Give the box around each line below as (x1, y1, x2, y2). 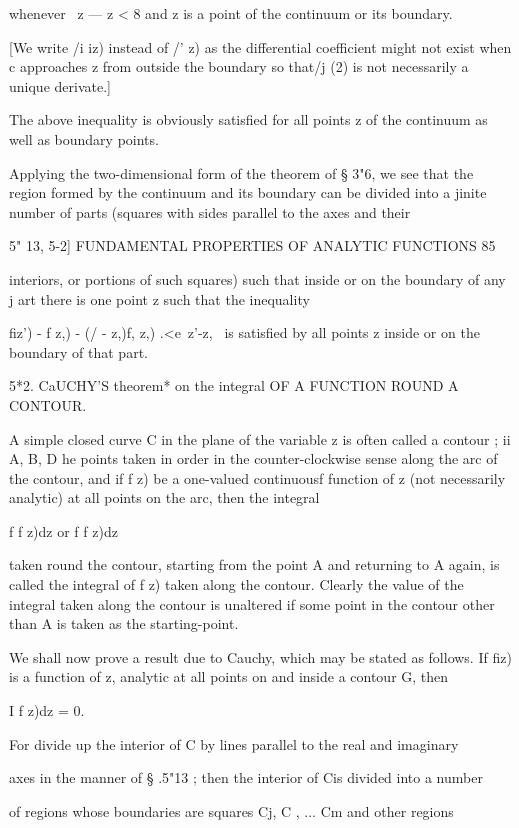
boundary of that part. (9, 341, 148, 362)
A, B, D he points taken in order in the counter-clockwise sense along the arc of (9, 448, 498, 469)
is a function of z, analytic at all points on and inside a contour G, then (9, 666, 449, 687)
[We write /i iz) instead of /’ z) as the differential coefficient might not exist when (9, 36, 512, 57)
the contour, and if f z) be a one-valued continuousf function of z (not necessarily (9, 467, 506, 488)
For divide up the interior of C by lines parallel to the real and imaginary (9, 733, 459, 754)
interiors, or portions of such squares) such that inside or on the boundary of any (9, 268, 506, 289)
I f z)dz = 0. (9, 700, 85, 721)
